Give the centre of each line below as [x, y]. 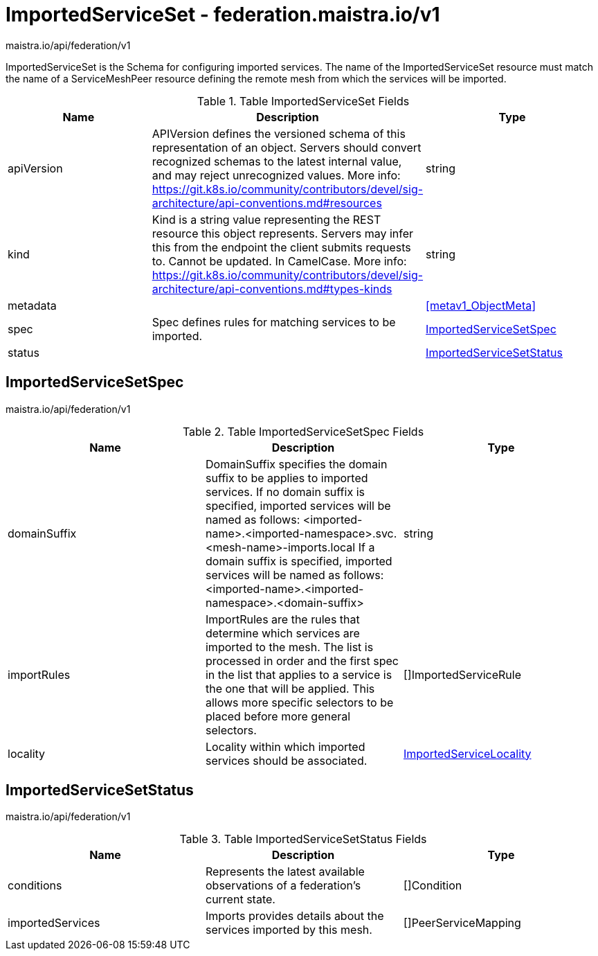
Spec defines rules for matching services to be [274, 322]
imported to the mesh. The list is [289, 647]
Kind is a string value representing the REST [266, 219]
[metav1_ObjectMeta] [481, 305]
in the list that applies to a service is [299, 674]
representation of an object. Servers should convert [287, 147]
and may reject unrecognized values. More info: [276, 175]
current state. [240, 900]
